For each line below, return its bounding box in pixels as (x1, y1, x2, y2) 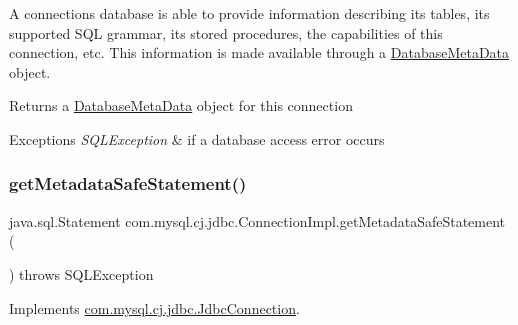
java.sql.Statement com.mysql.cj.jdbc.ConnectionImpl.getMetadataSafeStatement (9, 210, 506, 231)
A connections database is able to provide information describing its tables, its (9, 3, 490, 23)
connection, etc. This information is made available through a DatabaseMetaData (9, 42, 510, 63)
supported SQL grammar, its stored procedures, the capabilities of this (9, 22, 443, 43)
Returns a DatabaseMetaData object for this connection (9, 95, 353, 116)
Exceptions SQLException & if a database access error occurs (9, 128, 385, 149)
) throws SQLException (9, 263, 154, 284)
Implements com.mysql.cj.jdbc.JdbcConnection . (9, 297, 300, 318)
